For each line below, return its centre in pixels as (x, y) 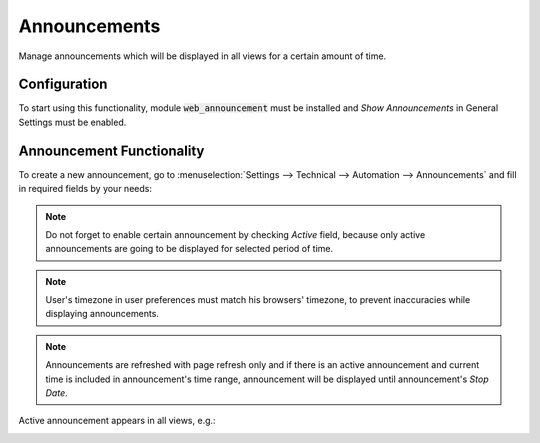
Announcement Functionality (111, 150)
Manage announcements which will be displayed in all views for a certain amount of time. (202, 56)
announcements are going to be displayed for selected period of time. (189, 249)
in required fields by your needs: (85, 189)
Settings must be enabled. (72, 122)
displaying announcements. (102, 314)
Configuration (63, 84)
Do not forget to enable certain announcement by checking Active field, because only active (235, 234)
